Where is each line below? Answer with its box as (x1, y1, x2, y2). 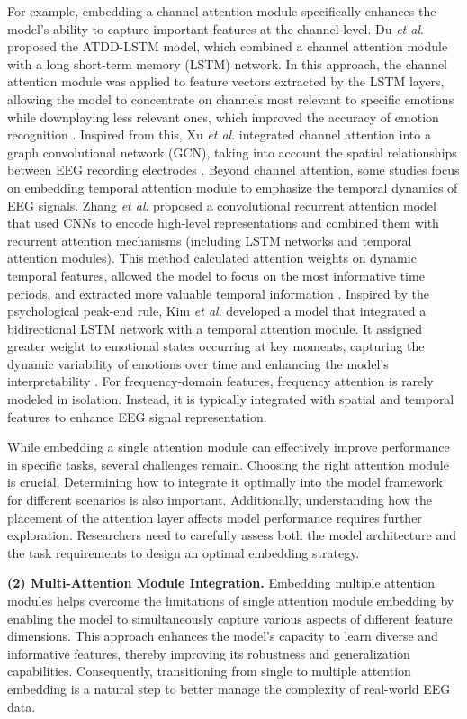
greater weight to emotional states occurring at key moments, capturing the (7, 337, 425, 355)
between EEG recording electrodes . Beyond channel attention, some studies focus (7, 160, 460, 179)
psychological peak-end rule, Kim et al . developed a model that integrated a (7, 301, 427, 320)
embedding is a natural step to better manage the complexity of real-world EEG (7, 679, 451, 697)
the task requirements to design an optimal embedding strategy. (7, 543, 360, 562)
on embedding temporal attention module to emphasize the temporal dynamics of (7, 177, 458, 196)
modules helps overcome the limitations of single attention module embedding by (7, 591, 454, 609)
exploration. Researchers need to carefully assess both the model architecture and (7, 526, 457, 544)
